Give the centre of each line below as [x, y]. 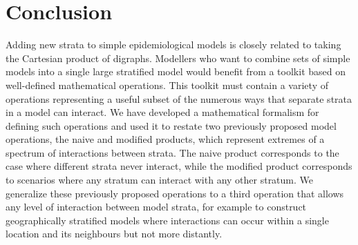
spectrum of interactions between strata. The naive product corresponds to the [172, 152]
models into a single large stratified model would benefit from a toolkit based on [176, 71]
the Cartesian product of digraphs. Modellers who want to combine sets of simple [178, 58]
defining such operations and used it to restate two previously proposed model [171, 125]
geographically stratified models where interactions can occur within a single [167, 220]
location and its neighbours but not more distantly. [114, 234]
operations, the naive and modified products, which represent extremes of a [165, 139]
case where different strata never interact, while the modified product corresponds [179, 166]
